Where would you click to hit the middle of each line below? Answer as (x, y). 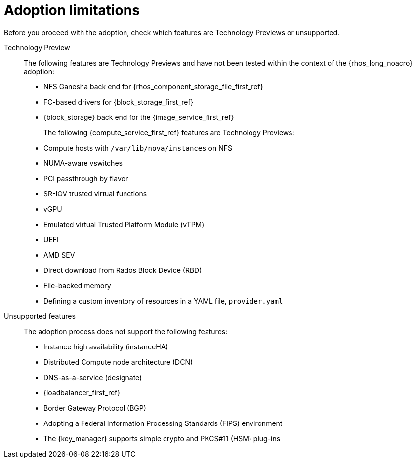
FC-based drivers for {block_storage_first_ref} (119, 102)
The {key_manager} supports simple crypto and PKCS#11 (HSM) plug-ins (162, 438)
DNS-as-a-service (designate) (93, 377)
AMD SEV (59, 255)
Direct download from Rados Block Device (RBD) (123, 270)
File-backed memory (77, 285)
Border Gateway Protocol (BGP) (95, 408)
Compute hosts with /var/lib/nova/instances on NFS (138, 148)
